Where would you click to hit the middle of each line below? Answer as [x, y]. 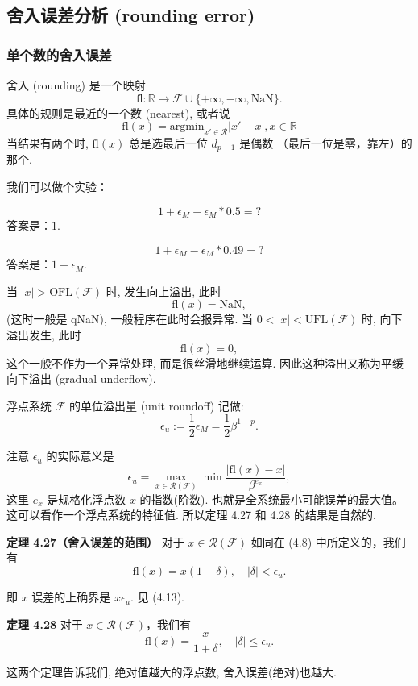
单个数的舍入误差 [59, 54]
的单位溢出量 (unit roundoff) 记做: [156, 405]
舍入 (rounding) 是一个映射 [76, 85]
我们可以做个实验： [57, 187]
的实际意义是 [80, 456]
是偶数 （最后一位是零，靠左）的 [326, 142]
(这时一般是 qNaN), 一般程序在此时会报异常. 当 [130, 319]
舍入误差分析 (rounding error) [131, 15]
